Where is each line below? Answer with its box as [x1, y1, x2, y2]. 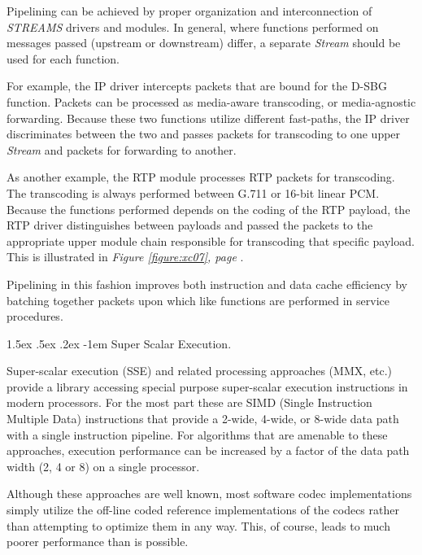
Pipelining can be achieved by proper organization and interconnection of [7, 2, 372, 19]
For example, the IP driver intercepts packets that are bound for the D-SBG [7, 77, 387, 94]
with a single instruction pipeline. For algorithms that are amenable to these [7, 426, 388, 443]
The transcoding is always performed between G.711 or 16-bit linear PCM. [7, 184, 380, 201]
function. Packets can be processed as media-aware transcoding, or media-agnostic [7, 93, 416, 110]
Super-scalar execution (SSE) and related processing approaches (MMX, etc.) [7, 362, 392, 379]
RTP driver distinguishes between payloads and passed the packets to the [7, 216, 373, 234]
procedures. [7, 308, 63, 325]
